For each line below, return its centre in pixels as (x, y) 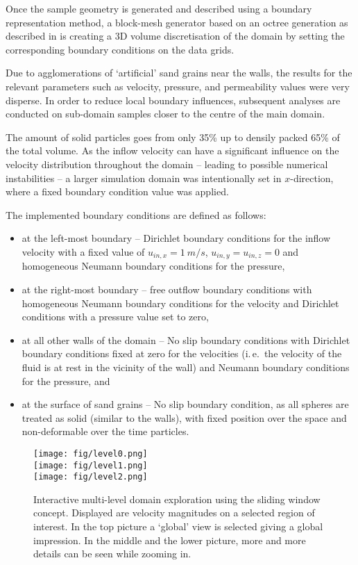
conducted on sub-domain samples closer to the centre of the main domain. (165, 114)
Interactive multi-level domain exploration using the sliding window (177, 499)
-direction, (312, 178)
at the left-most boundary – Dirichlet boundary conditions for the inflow (176, 238)
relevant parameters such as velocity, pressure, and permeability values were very (178, 86)
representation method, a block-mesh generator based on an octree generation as (177, 22)
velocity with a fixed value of (83, 251)
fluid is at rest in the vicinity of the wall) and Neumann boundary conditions (186, 367)
